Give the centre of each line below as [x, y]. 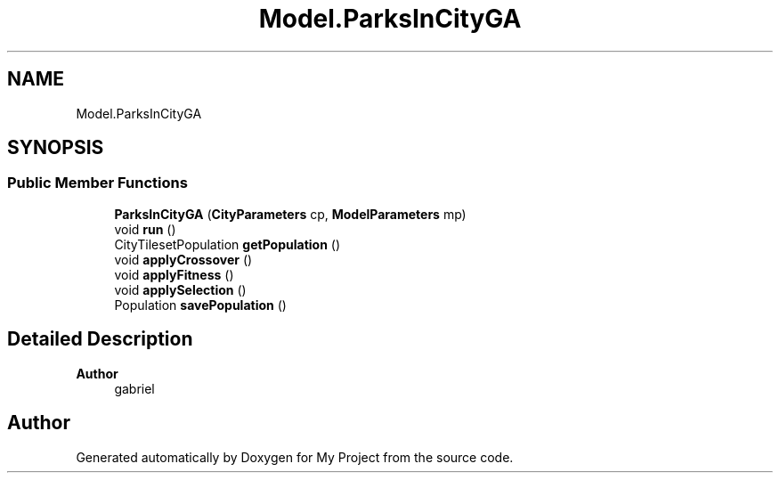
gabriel [134, 388]
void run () [145, 229]
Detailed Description [100, 339]
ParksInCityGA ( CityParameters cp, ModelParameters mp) [290, 214]
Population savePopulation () [200, 305]
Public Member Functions [97, 183]
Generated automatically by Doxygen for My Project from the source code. [295, 457]
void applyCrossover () [183, 259]
